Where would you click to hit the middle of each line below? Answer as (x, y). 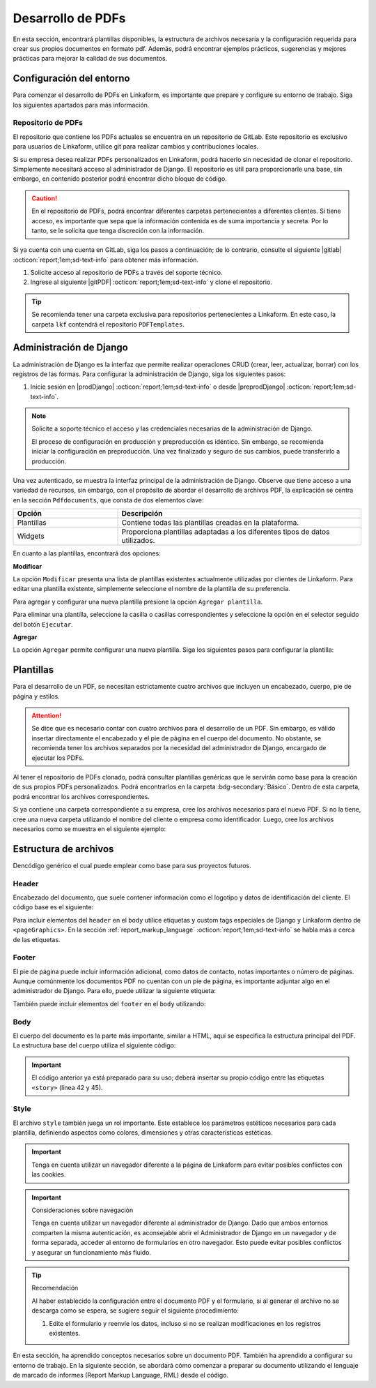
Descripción (142, 514)
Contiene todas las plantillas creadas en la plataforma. (210, 523)
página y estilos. (37, 696)
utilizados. (139, 541)
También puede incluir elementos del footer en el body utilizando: (109, 1003)
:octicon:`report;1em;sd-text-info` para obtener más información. (105, 260)
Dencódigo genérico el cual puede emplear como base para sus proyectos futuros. (132, 865)
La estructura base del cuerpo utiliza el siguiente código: (94, 1045)
